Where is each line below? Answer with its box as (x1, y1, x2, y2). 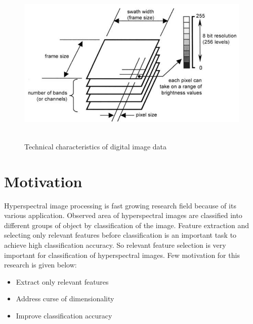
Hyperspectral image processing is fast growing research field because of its (4, 200, 236, 210)
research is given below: (4, 259, 77, 270)
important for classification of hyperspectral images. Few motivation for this (4, 249, 240, 260)
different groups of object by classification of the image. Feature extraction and (4, 220, 249, 230)
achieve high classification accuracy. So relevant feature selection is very (4, 240, 226, 250)
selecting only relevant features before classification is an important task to (4, 230, 237, 240)
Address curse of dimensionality (16, 293, 114, 304)
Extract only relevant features (16, 276, 109, 287)
